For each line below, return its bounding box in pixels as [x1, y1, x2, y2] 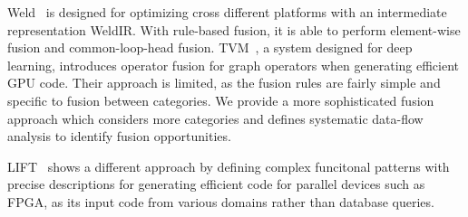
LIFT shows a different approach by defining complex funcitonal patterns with [7, 156, 450, 175]
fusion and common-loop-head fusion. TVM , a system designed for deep [7, 38, 413, 57]
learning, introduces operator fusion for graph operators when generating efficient [7, 55, 460, 74]
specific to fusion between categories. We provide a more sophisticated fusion [7, 90, 434, 109]
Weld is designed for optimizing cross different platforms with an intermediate [7, 3, 447, 21]
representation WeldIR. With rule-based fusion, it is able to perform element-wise [7, 20, 461, 39]
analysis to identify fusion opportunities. [7, 127, 231, 146]
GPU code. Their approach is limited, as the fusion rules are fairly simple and [7, 73, 441, 92]
